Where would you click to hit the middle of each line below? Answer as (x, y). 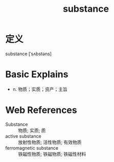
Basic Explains (37, 74)
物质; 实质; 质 (32, 130)
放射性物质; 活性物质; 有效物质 (50, 142)
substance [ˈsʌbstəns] (29, 54)
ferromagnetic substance (32, 148)
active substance (24, 136)
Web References (41, 110)
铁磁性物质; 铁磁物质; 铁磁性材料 (52, 154)
